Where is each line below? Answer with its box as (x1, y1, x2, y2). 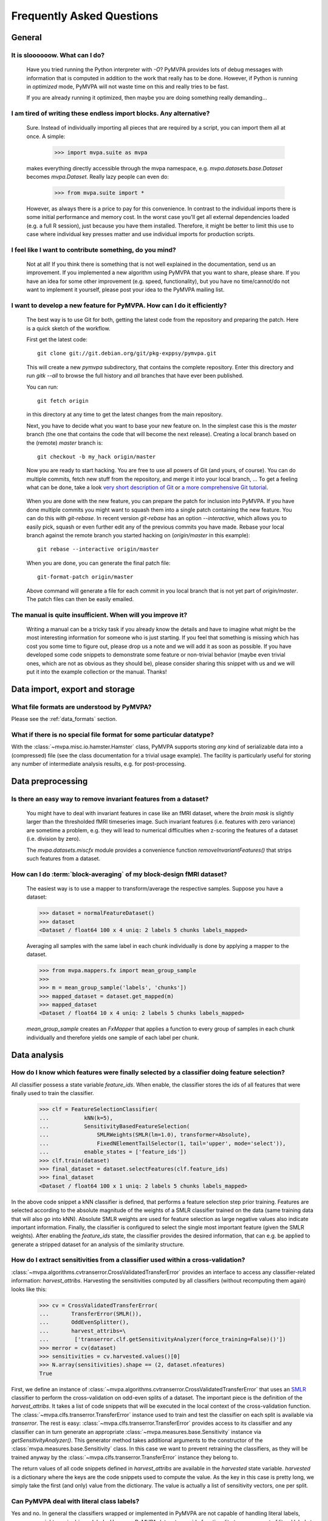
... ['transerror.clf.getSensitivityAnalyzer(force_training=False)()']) (39, 1336, 286, 1343)
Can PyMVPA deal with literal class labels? (11, 1497, 140, 1505)
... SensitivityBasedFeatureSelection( (39, 1123, 190, 1130)
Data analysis (11, 1049, 64, 1060)
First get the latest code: (26, 336, 87, 343)
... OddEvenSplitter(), (39, 1319, 129, 1326)
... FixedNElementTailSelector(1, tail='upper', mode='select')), (39, 1140, 286, 1147)
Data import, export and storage (11, 684, 135, 694)
